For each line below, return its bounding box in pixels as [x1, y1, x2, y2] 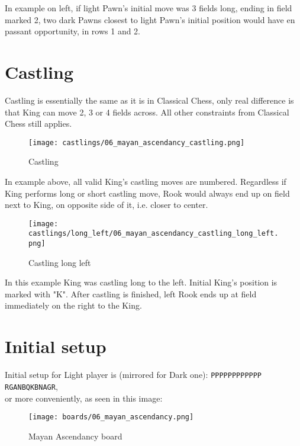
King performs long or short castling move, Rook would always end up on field [5, 187, 290, 199]
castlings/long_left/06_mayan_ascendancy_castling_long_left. [28, 229, 279, 238]
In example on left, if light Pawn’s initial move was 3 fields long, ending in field [5, 2, 292, 14]
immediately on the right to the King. [5, 299, 142, 312]
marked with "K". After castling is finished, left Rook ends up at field [5, 287, 257, 300]
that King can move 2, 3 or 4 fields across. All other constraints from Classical [5, 105, 289, 118]
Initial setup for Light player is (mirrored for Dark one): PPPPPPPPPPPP [5, 368, 262, 381]
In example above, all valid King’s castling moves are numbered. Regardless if [5, 175, 286, 187]
